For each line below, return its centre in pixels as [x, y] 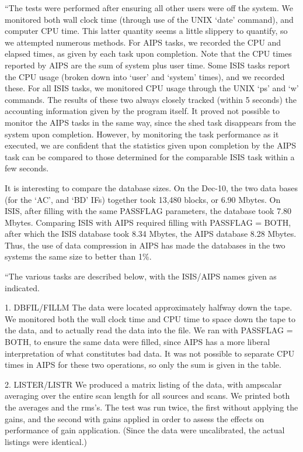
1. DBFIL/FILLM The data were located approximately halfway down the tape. [149, 307]
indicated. [22, 287]
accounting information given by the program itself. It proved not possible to [142, 111]
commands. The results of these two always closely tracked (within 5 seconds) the [151, 99]
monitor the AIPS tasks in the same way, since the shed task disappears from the [150, 122]
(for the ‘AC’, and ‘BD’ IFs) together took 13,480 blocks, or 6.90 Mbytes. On [143, 199]
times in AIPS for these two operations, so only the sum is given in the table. [143, 365]
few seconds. [27, 168]
